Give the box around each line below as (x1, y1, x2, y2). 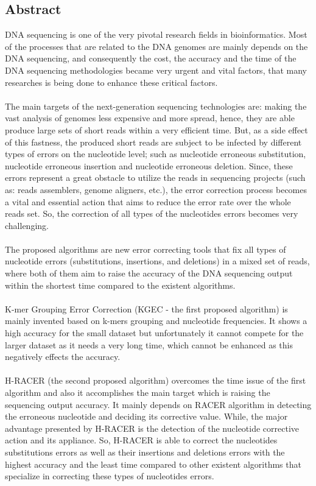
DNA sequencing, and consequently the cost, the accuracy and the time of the (5, 52, 297, 65)
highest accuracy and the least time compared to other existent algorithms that (5, 457, 301, 470)
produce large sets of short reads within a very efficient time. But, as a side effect (5, 123, 308, 136)
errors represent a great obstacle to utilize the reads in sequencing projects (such (5, 171, 306, 184)
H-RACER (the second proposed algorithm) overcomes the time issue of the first (5, 374, 306, 387)
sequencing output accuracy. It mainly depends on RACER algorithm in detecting (5, 398, 312, 410)
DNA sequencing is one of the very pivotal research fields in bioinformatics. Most (5, 28, 307, 41)
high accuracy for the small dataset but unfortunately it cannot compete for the (5, 326, 304, 339)
